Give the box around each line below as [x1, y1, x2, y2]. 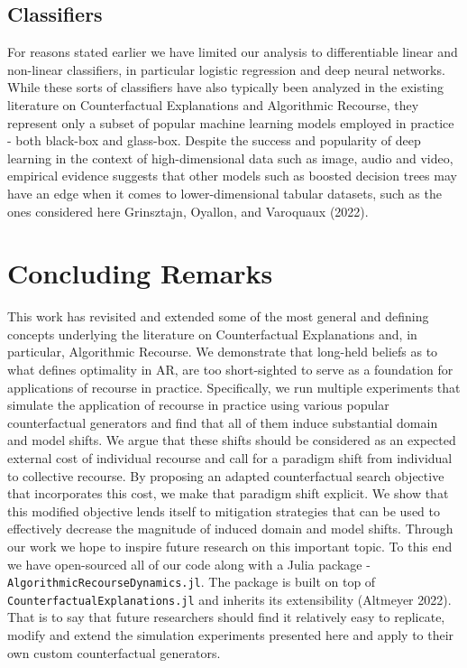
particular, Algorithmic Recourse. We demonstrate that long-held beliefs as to [7, 342, 438, 361]
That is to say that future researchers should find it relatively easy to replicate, [7, 608, 445, 626]
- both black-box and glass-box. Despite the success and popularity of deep [7, 131, 421, 150]
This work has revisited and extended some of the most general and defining [7, 307, 429, 326]
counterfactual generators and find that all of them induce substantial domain [7, 413, 438, 431]
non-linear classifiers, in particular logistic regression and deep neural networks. [7, 60, 445, 79]
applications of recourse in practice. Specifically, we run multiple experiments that [7, 377, 461, 396]
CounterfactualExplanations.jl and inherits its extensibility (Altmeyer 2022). [7, 589, 452, 608]
